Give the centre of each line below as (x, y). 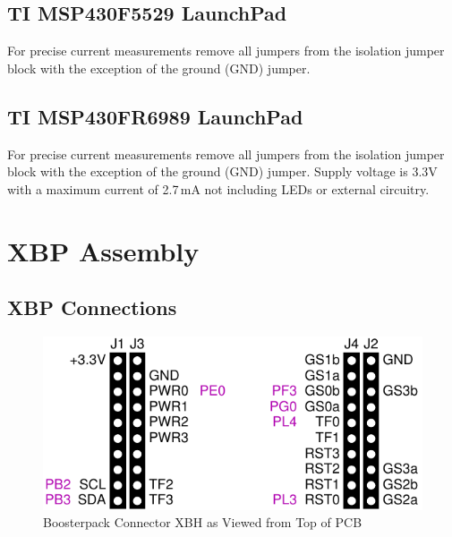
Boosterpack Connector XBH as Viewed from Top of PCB (203, 522)
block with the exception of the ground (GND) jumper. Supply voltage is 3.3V (222, 171)
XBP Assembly (103, 250)
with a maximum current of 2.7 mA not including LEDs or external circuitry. (218, 188)
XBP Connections (92, 307)
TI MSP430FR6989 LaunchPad (155, 116)
